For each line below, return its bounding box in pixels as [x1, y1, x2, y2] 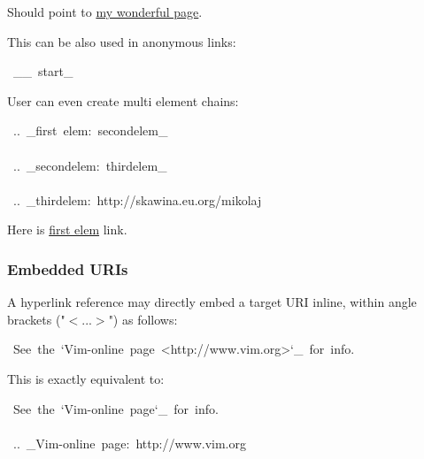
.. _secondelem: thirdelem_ [12, 156, 167, 174]
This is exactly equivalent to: [7, 369, 165, 387]
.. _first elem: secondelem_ [12, 121, 168, 140]
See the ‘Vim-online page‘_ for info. [12, 399, 219, 417]
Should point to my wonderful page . [7, 3, 203, 20]
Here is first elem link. [7, 220, 127, 239]
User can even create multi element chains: [7, 91, 239, 110]
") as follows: [108, 310, 178, 328]
